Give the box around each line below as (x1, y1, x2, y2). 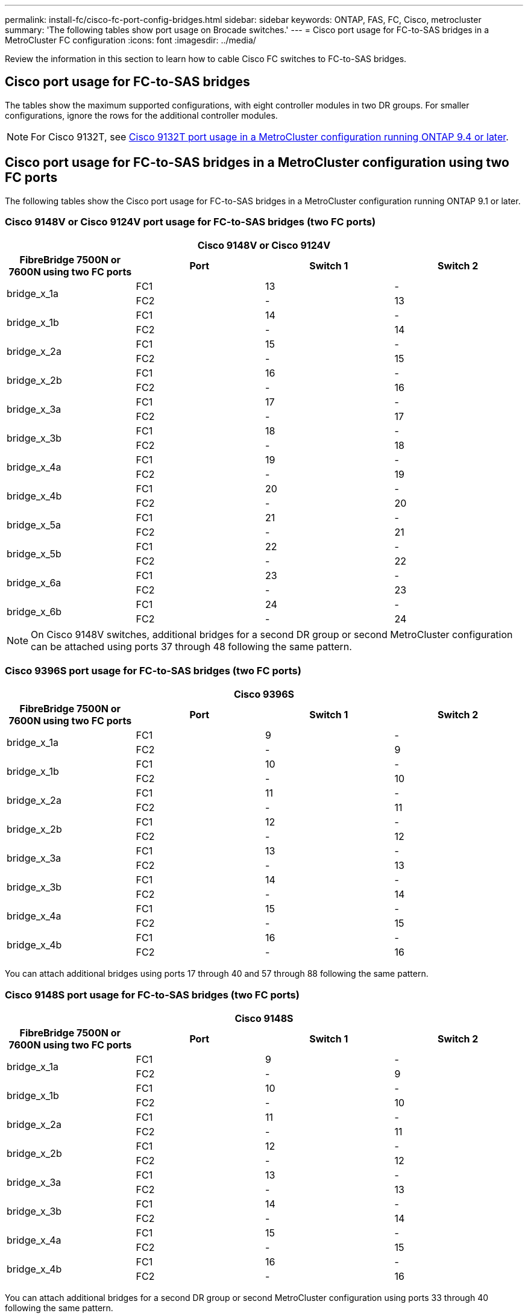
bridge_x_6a (7, 577, 61, 589)
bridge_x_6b (7, 606, 62, 618)
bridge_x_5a (7, 519, 61, 531)
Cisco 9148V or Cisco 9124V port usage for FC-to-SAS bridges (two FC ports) (5, 216, 376, 228)
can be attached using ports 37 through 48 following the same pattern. (31, 641, 352, 653)
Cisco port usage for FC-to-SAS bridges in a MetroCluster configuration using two (5, 155, 509, 171)
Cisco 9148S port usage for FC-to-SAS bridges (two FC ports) (5, 988, 300, 1001)
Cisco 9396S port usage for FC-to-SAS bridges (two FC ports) (5, 664, 301, 677)
